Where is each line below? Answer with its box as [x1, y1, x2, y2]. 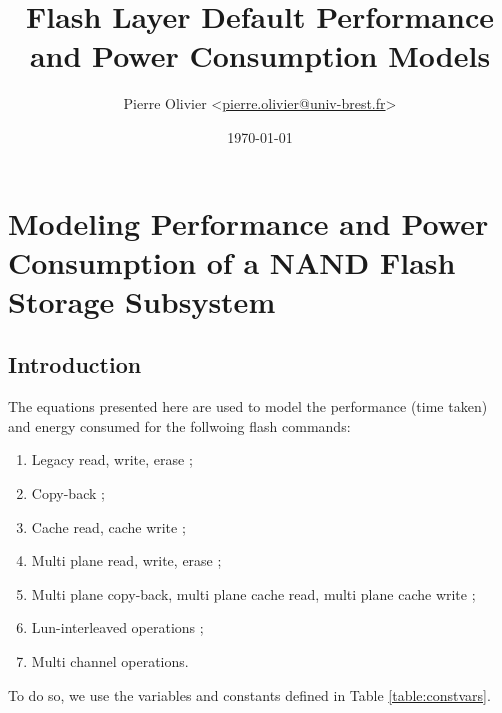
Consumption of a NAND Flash [8, 241, 456, 282]
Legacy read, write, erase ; [31, 449, 193, 470]
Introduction [8, 349, 142, 380]
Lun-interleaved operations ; [31, 617, 204, 638]
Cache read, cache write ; [31, 516, 186, 537]
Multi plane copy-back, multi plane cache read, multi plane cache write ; [31, 583, 476, 604]
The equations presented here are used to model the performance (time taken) [8, 396, 488, 417]
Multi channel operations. [31, 651, 189, 672]
